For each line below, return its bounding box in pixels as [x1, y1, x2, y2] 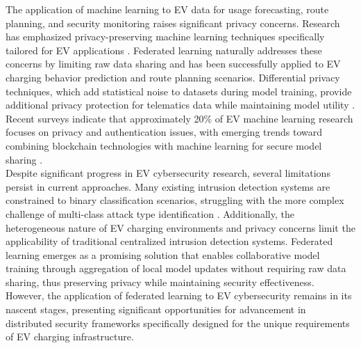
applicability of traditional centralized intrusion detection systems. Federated [6, 234, 333, 248]
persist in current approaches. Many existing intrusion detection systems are [6, 179, 330, 193]
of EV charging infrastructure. [6, 329, 134, 344]
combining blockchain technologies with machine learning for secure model [6, 138, 322, 152]
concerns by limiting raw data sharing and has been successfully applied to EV [6, 56, 341, 71]
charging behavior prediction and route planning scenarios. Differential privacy [6, 70, 340, 84]
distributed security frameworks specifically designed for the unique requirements [6, 315, 350, 330]
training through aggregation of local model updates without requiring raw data [6, 261, 346, 276]
